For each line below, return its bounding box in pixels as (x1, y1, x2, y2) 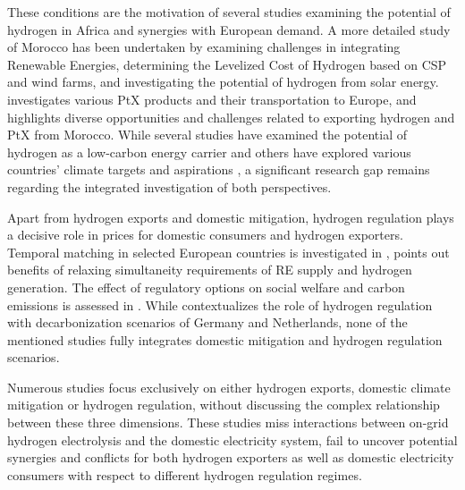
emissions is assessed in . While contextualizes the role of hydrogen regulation (7, 295, 433, 314)
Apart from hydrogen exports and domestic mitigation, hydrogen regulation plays (7, 207, 454, 226)
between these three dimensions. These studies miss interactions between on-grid (7, 413, 449, 432)
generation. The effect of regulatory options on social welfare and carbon (7, 277, 405, 296)
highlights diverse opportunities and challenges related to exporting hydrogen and (7, 107, 455, 126)
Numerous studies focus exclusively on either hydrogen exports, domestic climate (7, 377, 451, 396)
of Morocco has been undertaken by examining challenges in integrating (7, 38, 401, 56)
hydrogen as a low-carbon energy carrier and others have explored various (7, 142, 411, 161)
